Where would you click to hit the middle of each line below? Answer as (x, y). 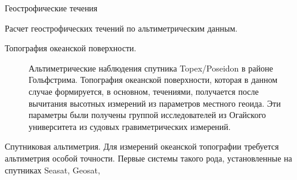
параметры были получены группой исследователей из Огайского (147, 115)
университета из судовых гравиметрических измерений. (130, 126)
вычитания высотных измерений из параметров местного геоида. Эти (155, 103)
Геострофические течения (51, 8)
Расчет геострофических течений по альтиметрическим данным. (121, 28)
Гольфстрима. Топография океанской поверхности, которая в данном (153, 80)
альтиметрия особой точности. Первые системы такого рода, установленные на (148, 158)
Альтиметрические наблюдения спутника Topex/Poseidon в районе (151, 68)
